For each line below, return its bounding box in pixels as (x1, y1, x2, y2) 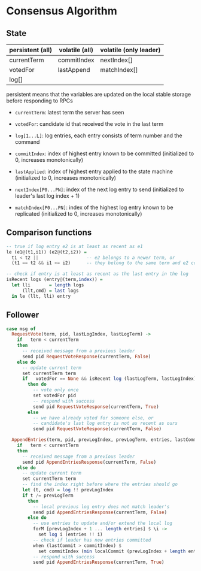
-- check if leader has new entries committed (32, 537, 151, 543)
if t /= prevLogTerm (22, 493, 74, 499)
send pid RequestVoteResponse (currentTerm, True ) (32, 403, 160, 410)
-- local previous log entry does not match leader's (32, 503, 170, 510)
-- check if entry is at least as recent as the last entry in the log (6, 271, 188, 277)
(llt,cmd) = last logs (22, 288, 79, 294)
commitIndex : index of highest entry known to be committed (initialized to (14, 150, 194, 157)
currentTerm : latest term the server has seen (14, 109, 124, 116)
